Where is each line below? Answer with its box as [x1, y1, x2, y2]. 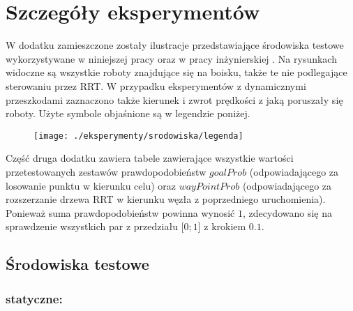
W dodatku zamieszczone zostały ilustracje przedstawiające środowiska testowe [6, 38, 344, 52]
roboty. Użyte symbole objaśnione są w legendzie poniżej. [6, 106, 250, 121]
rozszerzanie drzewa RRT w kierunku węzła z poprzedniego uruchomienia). [6, 192, 326, 206]
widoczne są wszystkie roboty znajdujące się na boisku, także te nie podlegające [6, 65, 347, 79]
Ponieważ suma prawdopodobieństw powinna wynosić [6, 205, 235, 220]
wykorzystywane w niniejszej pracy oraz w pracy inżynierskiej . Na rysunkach [6, 51, 337, 66]
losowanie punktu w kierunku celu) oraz [6, 178, 176, 192]
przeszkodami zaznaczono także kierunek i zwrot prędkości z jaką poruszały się [6, 92, 343, 107]
